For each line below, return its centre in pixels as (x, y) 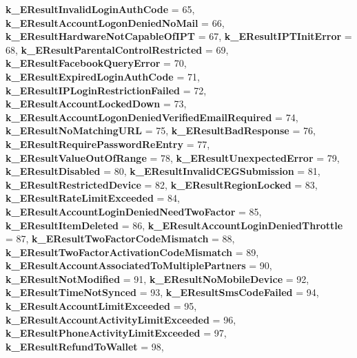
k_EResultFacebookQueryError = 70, (96, 63)
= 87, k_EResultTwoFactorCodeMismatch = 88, (120, 239)
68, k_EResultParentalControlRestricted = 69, (117, 49)
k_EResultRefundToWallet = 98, (85, 346)
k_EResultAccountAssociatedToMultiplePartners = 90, (139, 265)
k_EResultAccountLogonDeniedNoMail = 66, (115, 22)
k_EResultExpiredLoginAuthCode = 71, (103, 76)
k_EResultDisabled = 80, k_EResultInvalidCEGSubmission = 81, (163, 171)
